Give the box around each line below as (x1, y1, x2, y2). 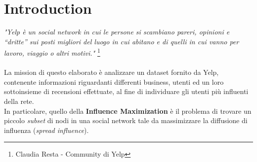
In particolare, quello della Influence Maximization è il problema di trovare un (4, 105, 252, 116)
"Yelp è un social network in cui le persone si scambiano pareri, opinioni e (4, 27, 230, 37)
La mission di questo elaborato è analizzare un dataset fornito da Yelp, (4, 67, 219, 77)
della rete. (4, 96, 34, 106)
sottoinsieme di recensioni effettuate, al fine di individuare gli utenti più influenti (4, 86, 249, 97)
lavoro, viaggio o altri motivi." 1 (4, 46, 100, 58)
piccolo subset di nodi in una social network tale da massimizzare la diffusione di (4, 115, 248, 126)
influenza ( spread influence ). (4, 125, 89, 135)
